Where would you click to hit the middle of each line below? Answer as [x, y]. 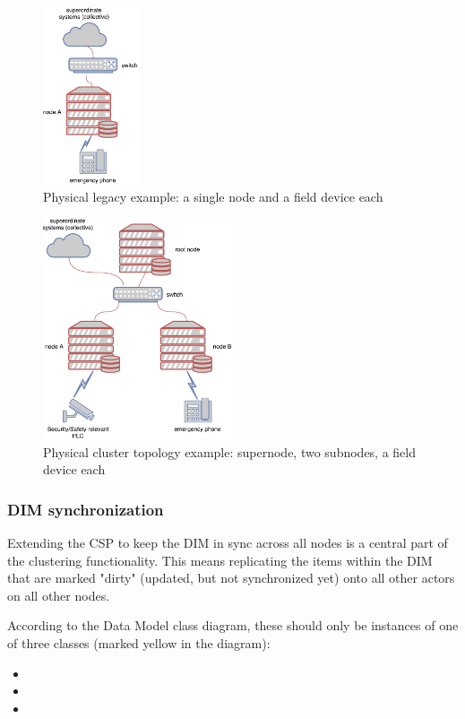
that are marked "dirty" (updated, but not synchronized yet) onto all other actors [231, 578]
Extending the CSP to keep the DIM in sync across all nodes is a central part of [228, 542]
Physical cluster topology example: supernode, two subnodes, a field [230, 451]
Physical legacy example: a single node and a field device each [213, 196]
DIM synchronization [86, 509]
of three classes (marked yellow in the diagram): [139, 642]
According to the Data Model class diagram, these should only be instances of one [233, 625]
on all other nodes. [59, 595]
